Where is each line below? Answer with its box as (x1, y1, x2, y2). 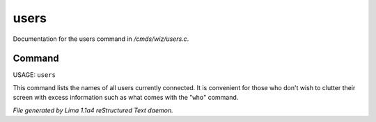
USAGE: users (13, 71, 56, 79)
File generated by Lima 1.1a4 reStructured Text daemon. (13, 106, 173, 114)
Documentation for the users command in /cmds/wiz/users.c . (13, 35, 189, 43)
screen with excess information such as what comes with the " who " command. (13, 94, 239, 102)
